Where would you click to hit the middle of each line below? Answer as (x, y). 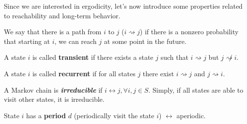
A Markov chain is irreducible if (53, 90)
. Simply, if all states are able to (196, 90)
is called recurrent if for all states (84, 73)
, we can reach (76, 41)
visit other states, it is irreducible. (54, 99)
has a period (46, 115)
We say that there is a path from (53, 32)
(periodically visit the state (114, 115)
